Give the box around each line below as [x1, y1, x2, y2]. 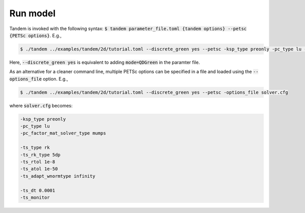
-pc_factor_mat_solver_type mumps [20, 130, 106, 136]
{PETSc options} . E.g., [9, 32, 62, 38]
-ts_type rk [20, 145, 50, 150]
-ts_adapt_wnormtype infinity [20, 173, 96, 179]
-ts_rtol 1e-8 [20, 158, 55, 165]
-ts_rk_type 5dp [20, 152, 61, 157]
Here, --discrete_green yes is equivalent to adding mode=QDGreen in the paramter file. [9, 59, 200, 65]
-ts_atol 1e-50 [20, 166, 58, 172]
